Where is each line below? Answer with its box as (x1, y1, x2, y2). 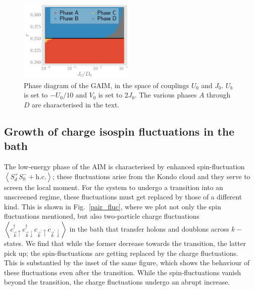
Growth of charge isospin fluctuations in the (4, 123, 235, 139)
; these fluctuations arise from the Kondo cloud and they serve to (52, 171, 251, 181)
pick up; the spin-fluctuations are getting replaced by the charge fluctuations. (4, 247, 238, 258)
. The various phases (135, 90, 197, 100)
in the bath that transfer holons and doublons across (69, 224, 229, 234)
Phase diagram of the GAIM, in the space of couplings (24, 80, 189, 90)
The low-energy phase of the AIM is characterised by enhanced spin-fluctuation (4, 161, 245, 172)
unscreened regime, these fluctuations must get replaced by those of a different (4, 192, 242, 202)
